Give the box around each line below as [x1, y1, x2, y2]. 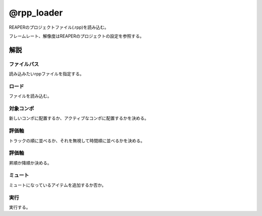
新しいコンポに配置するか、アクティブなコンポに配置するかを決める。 [9, 115, 149, 121]
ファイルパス [9, 61, 39, 68]
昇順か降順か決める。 [9, 160, 52, 165]
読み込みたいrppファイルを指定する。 [9, 71, 84, 77]
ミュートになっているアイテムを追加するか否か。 [9, 182, 106, 188]
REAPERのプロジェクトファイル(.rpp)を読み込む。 [9, 24, 109, 30]
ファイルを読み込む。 [9, 93, 52, 99]
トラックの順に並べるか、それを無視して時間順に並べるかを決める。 [9, 138, 145, 144]
